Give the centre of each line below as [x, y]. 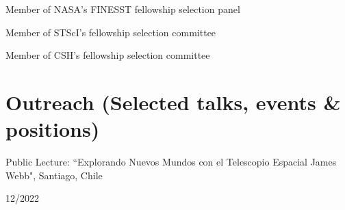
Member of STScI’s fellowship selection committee [111, 32]
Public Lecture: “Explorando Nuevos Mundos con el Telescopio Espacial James [171, 162]
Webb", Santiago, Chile [54, 175]
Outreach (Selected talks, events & [173, 102]
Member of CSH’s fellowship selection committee [108, 55]
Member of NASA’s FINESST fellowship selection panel [123, 9]
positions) [53, 129]
